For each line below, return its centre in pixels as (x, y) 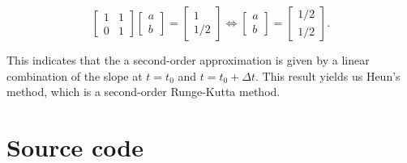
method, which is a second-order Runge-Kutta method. (144, 92)
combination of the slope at (75, 75)
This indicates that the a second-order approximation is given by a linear (188, 60)
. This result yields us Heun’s (328, 75)
